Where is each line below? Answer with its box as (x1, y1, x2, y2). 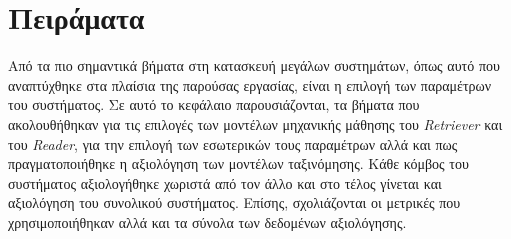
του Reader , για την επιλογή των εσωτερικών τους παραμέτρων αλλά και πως (8, 133, 458, 154)
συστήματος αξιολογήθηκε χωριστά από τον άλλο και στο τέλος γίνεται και (8, 172, 442, 193)
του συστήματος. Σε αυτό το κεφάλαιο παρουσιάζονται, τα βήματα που (8, 94, 420, 115)
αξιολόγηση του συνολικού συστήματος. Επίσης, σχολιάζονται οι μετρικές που (8, 192, 461, 213)
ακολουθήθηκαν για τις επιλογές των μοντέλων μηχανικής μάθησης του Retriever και (8, 113, 503, 134)
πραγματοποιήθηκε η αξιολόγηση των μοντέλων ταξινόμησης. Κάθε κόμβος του (8, 153, 469, 174)
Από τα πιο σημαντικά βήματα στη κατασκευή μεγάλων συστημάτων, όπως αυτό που (8, 55, 500, 76)
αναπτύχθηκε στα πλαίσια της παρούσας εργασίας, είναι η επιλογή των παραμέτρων (8, 74, 492, 95)
